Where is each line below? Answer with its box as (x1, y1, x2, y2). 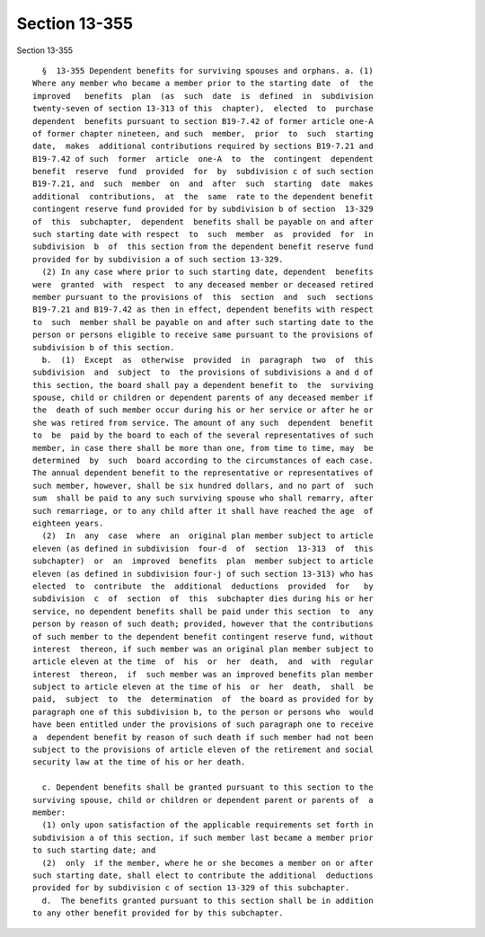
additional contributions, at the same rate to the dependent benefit (32, 191, 374, 201)
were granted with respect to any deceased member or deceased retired (32, 279, 374, 289)
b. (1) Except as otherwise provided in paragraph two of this (41, 355, 374, 365)
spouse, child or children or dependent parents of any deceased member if (32, 393, 374, 403)
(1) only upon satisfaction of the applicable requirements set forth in (41, 820, 374, 830)
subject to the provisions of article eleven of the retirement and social (32, 745, 374, 755)
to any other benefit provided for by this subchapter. (32, 908, 284, 918)
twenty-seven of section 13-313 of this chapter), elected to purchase (32, 103, 374, 114)
